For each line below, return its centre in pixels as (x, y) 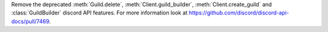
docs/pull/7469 (30, 21)
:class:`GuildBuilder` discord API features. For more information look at (99, 13)
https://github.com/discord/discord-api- (239, 13)
